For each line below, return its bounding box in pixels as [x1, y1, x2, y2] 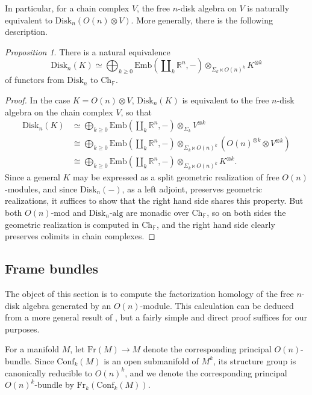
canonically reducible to [5, 366, 93, 379]
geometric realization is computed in [5, 218, 139, 230]
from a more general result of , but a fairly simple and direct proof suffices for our [5, 311, 307, 323]
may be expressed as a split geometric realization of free [73, 171, 279, 183]
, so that [120, 105, 152, 118]
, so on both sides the [207, 206, 286, 218]
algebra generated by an [22, 299, 111, 311]
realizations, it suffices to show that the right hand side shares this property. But [5, 194, 304, 207]
